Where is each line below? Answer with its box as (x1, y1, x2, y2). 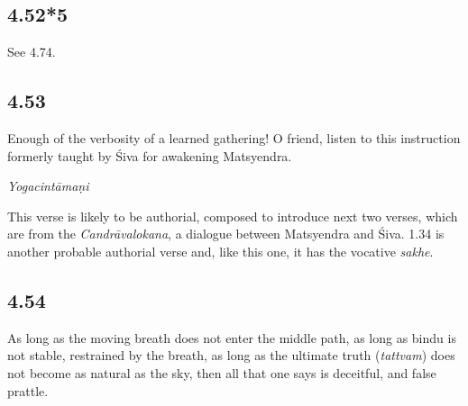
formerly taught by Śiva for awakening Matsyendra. (7, 146, 292, 165)
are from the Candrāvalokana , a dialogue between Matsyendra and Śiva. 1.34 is (7, 224, 445, 243)
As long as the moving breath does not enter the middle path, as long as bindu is (7, 328, 456, 347)
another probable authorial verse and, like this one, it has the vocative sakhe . (7, 241, 434, 260)
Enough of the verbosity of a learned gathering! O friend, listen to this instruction (7, 129, 461, 147)
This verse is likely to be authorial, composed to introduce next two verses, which (7, 206, 458, 225)
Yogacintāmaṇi (7, 176, 89, 195)
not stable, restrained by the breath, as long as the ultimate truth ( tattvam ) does (7, 346, 455, 365)
